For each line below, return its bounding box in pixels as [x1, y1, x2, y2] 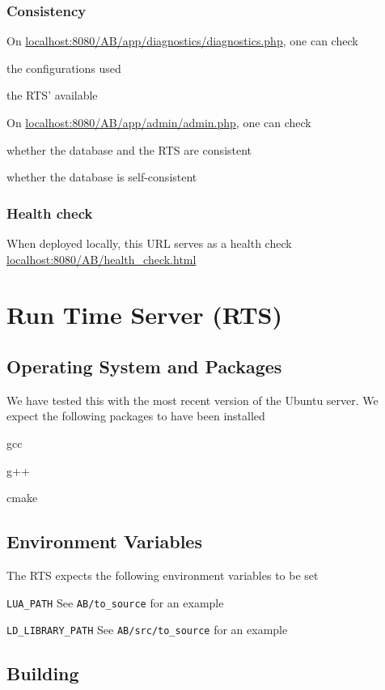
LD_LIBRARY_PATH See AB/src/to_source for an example [6, 621, 288, 638]
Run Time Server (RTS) [6, 298, 282, 331]
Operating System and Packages [6, 353, 282, 378]
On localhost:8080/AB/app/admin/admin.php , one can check [6, 114, 311, 130]
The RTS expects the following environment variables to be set [6, 566, 319, 583]
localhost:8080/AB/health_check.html [6, 250, 197, 267]
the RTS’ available [6, 87, 98, 104]
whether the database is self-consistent [6, 168, 197, 185]
